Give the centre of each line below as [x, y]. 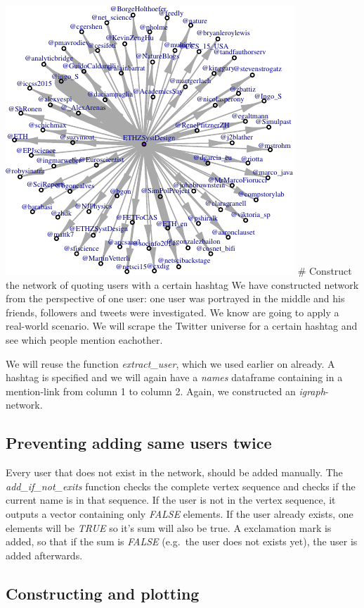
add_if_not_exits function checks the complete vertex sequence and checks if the [181, 486]
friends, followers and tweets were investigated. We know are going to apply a [173, 312]
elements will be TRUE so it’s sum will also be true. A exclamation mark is [169, 527]
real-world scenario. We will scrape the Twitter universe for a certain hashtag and [182, 326]
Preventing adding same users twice [139, 443]
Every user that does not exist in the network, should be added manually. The [174, 472]
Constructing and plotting [103, 593]
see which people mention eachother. [84, 339]
